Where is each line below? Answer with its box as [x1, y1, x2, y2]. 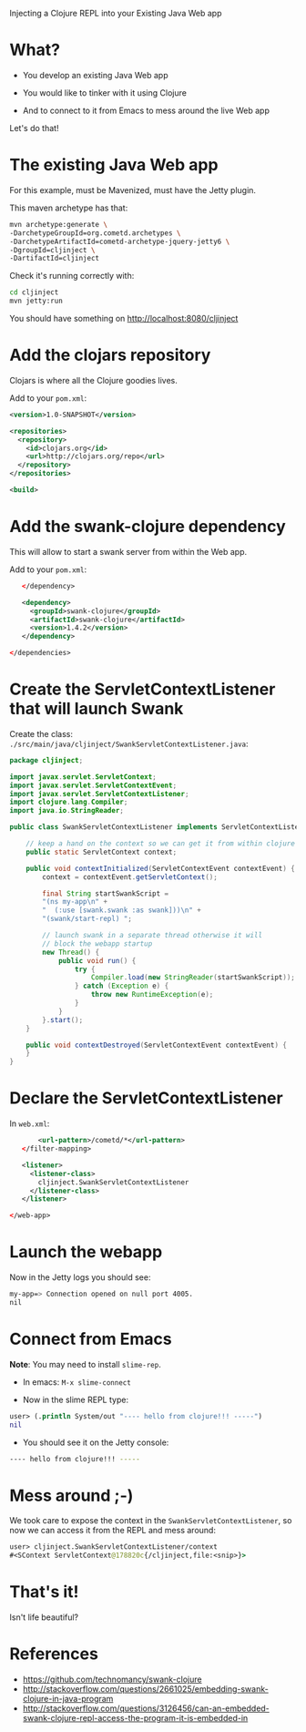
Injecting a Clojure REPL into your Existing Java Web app [9, 8, 222, 18]
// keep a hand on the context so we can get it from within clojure [25, 839, 296, 848]
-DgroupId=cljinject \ [9, 245, 96, 254]
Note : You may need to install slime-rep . [9, 1358, 161, 1369]
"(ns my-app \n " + [42, 897, 107, 907]
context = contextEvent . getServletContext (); [42, 872, 219, 882]
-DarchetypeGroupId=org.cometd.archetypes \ [9, 228, 181, 238]
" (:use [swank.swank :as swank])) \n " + [42, 906, 202, 915]
